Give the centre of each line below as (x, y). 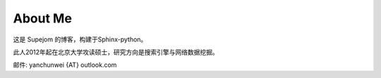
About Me (42, 18)
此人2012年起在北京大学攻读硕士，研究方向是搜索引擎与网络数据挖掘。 (116, 52)
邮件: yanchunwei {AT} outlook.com (65, 65)
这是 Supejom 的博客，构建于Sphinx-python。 (80, 39)
